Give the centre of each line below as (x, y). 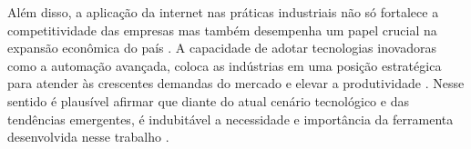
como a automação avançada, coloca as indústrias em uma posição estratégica (225, 65)
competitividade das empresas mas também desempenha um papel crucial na (222, 30)
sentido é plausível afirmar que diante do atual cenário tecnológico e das (208, 100)
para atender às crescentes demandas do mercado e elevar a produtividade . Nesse (236, 83)
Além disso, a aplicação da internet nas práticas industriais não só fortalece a (223, 12)
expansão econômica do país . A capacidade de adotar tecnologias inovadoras (222, 48)
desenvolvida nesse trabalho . (88, 137)
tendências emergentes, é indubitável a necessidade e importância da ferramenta (230, 119)
